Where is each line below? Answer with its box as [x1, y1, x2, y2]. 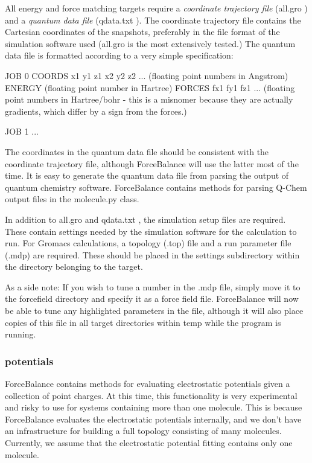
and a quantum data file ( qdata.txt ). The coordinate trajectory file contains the [5, 13, 301, 26]
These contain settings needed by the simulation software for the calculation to [5, 225, 297, 237]
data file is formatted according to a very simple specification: [5, 49, 234, 62]
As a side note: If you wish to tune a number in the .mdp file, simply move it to [5, 280, 301, 293]
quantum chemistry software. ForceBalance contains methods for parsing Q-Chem [5, 180, 307, 193]
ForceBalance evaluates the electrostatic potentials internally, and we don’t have [5, 412, 302, 425]
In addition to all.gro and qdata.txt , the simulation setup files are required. [5, 212, 286, 225]
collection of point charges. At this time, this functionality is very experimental [5, 389, 298, 401]
